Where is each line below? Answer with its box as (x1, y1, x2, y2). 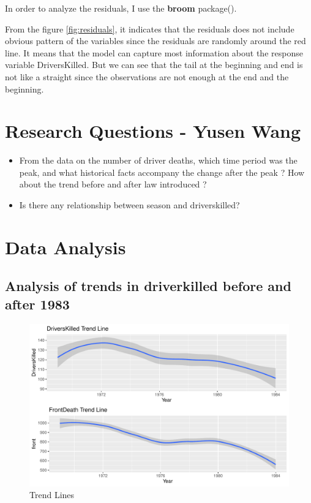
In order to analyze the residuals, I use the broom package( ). (5, 2, 237, 14)
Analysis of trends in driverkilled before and (5, 276, 291, 295)
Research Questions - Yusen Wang (5, 118, 301, 143)
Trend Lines (29, 488, 75, 501)
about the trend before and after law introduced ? (19, 178, 207, 191)
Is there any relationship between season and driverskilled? (19, 199, 240, 211)
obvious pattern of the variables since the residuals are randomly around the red (5, 34, 306, 47)
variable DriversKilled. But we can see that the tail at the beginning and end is (5, 58, 303, 71)
